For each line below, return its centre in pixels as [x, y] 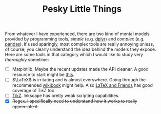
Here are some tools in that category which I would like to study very [74, 55]
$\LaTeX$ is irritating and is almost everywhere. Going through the [79, 80]
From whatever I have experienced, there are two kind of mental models [77, 34]
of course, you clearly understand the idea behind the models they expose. [80, 49]
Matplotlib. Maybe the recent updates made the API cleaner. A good [80, 69]
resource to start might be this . [43, 75]
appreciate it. [25, 107]
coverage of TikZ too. [34, 91]
